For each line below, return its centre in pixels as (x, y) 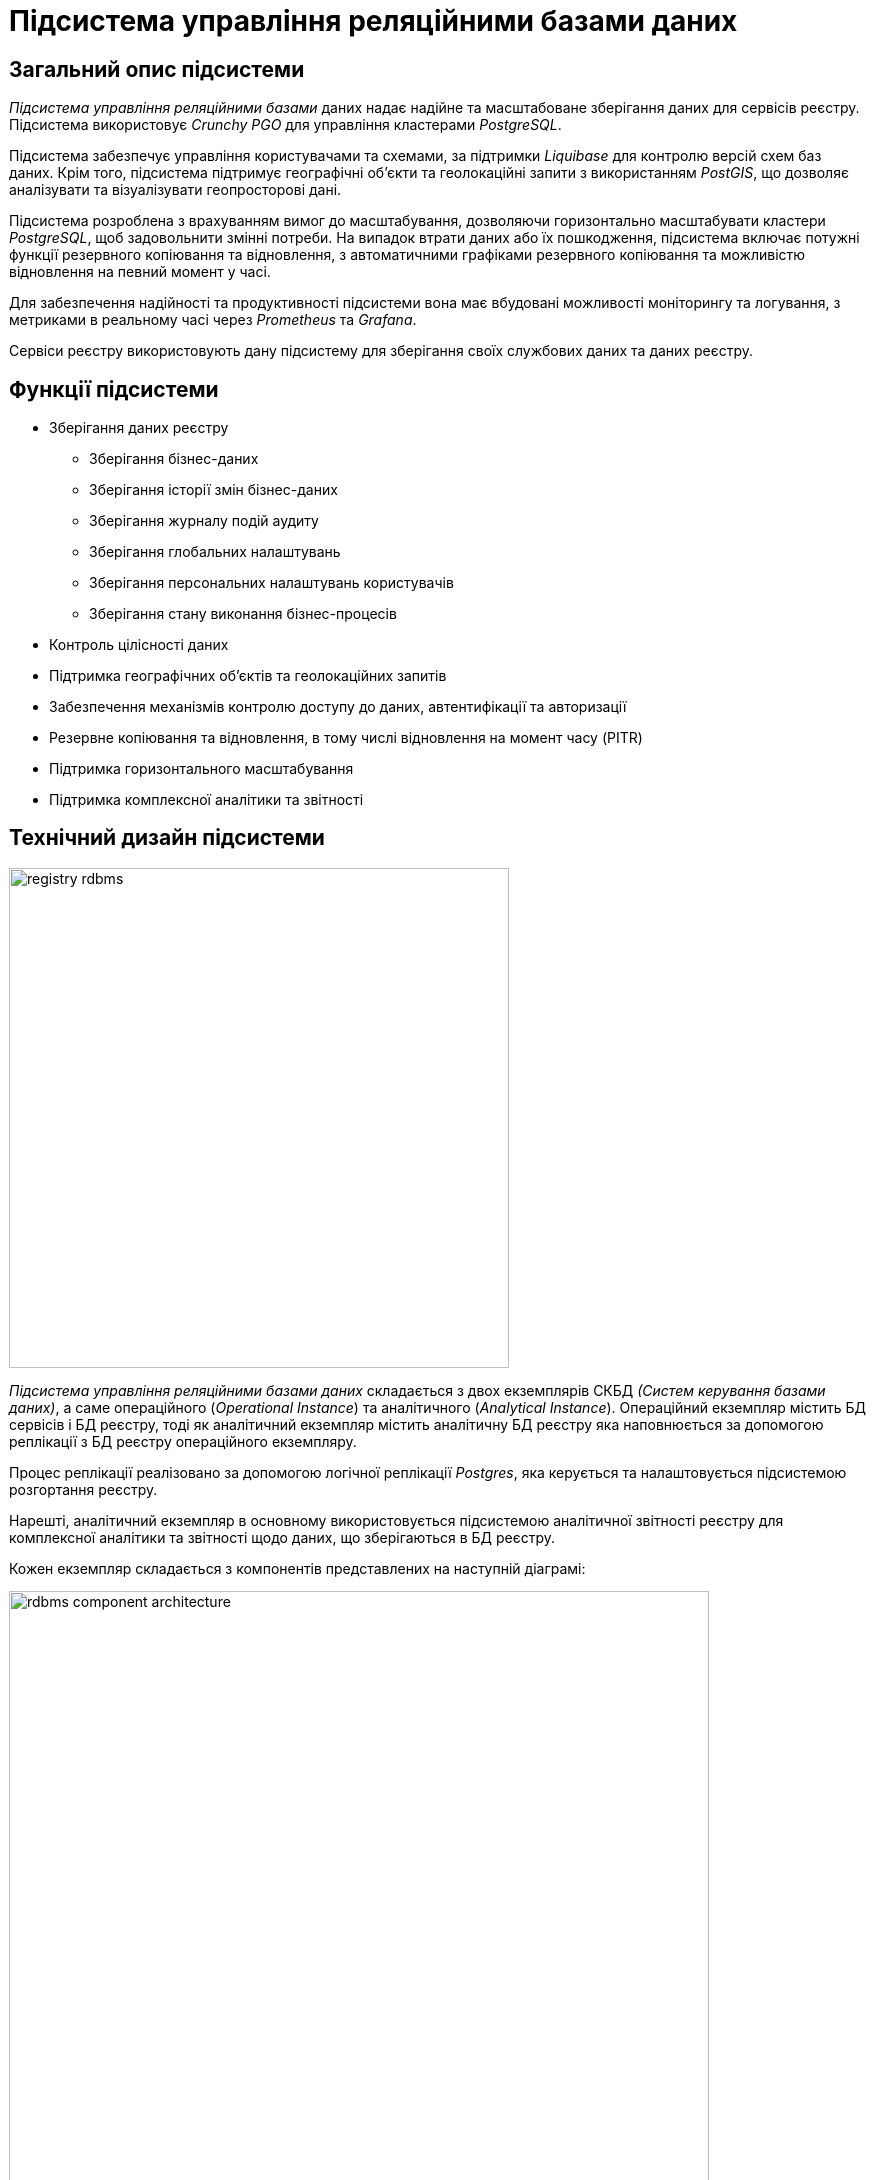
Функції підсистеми (114, 389)
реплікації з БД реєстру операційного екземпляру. (183, 1441)
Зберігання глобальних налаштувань (215, 552)
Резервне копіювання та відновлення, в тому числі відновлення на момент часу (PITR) (346, 738)
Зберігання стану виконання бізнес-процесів (243, 614)
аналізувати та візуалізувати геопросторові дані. (175, 190)
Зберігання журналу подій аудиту (204, 521)
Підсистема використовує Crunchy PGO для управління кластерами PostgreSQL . (285, 125)
